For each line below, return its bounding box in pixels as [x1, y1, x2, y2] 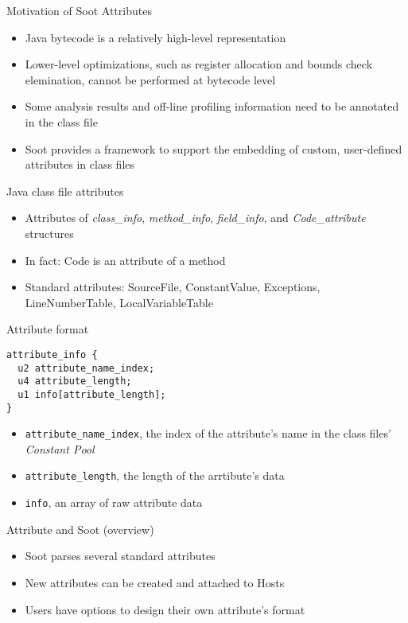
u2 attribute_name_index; [17, 362, 155, 374]
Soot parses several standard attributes [25, 547, 216, 564]
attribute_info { [6, 348, 98, 360]
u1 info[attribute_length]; [17, 388, 166, 400]
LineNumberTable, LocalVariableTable [25, 294, 213, 310]
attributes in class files [25, 156, 135, 173]
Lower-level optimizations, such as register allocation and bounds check [25, 56, 373, 72]
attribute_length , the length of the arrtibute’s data [25, 467, 285, 484]
